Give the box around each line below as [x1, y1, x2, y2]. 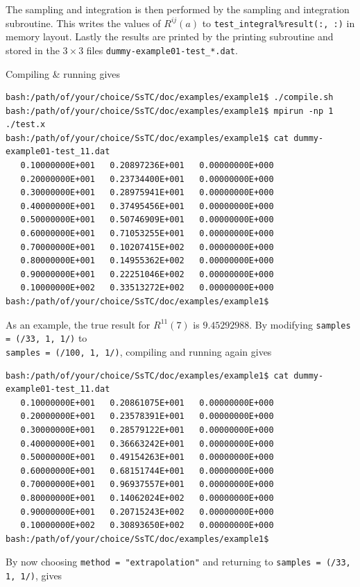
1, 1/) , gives [6, 568, 62, 582]
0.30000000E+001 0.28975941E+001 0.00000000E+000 [20, 188, 274, 198]
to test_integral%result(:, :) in [202, 15, 355, 30]
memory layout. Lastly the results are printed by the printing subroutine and [6, 29, 334, 44]
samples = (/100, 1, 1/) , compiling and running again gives [6, 344, 272, 358]
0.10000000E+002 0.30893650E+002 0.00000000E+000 [20, 520, 274, 531]
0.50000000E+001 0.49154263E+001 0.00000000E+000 [20, 452, 274, 463]
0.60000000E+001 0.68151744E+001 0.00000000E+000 [20, 465, 274, 476]
